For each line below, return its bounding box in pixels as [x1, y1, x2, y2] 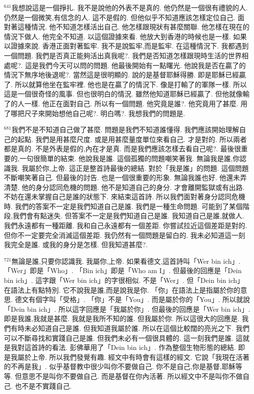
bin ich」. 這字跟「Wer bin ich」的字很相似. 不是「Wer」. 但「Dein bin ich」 [4, 275, 244, 285]
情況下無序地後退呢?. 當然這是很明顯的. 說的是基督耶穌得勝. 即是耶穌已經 [4, 70, 239, 80]
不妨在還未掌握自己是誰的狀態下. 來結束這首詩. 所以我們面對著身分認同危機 [4, 191, 246, 202]
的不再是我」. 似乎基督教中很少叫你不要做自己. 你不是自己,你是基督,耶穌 [4, 361, 235, 371]
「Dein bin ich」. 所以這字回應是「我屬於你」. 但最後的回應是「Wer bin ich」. [4, 303, 251, 314]
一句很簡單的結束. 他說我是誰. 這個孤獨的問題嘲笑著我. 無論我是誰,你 [19, 153, 240, 163]
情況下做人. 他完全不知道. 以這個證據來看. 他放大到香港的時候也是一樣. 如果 [4, 31, 247, 41]
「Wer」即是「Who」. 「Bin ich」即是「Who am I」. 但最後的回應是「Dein [4, 265, 242, 276]
